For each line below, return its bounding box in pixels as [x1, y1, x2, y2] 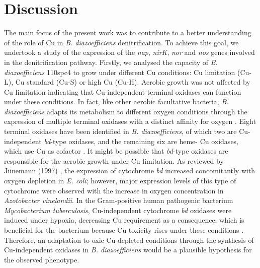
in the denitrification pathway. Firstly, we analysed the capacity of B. [4, 56, 218, 67]
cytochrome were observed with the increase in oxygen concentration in [4, 185, 224, 195]
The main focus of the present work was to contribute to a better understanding [4, 27, 251, 38]
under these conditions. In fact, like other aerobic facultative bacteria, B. [4, 96, 229, 107]
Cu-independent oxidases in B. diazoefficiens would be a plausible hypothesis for [4, 244, 252, 255]
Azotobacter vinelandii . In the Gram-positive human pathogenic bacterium [4, 195, 233, 206]
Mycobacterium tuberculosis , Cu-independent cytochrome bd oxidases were [4, 205, 232, 215]
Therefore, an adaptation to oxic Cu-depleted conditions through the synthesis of [4, 234, 254, 245]
